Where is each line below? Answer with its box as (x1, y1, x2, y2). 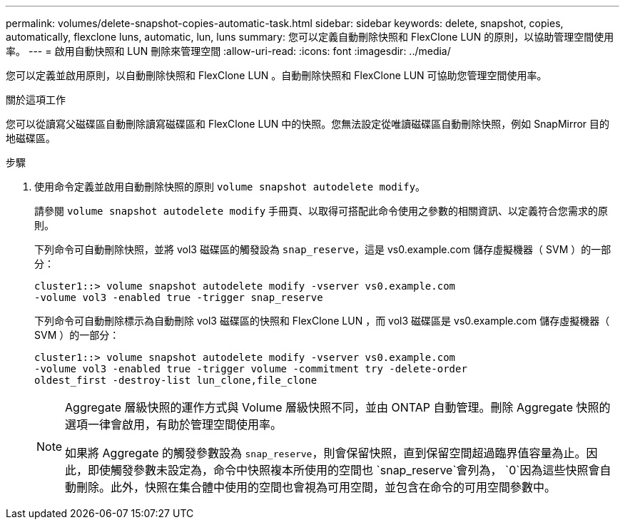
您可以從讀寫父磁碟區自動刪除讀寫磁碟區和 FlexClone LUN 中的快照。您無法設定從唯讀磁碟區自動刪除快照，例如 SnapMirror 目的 (6, 118, 610, 130)
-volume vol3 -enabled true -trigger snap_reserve (34, 292, 323, 303)
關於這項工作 (6, 93, 66, 106)
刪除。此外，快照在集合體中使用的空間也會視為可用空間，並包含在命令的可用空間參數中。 (76, 480, 557, 494)
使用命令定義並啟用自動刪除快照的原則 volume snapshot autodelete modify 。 (34, 180, 426, 193)
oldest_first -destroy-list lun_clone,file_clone (34, 374, 317, 386)
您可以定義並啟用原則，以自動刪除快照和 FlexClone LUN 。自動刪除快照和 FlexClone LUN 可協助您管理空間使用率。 (6, 69, 547, 81)
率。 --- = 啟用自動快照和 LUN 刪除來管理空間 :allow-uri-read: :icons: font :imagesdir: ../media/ (6, 45, 451, 57)
